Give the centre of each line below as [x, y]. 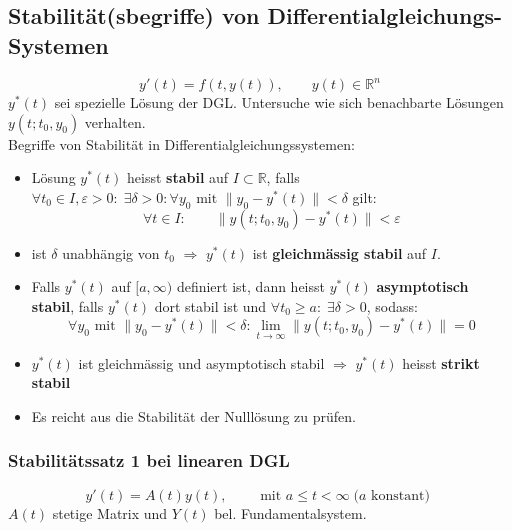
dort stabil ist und [210, 305]
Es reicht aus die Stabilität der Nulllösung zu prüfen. [193, 415]
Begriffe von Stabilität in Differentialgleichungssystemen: [181, 143]
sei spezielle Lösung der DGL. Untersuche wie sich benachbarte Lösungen [279, 102]
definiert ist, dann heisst [250, 286]
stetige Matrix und [110, 512]
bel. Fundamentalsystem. [290, 512]
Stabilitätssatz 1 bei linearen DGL [149, 460]
